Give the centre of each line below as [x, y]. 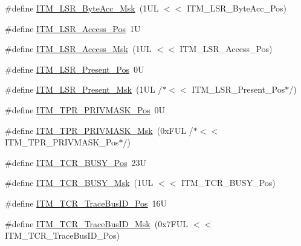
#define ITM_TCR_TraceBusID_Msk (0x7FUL [96, 223]
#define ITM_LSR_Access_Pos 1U [73, 28]
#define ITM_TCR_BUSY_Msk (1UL [79, 183]
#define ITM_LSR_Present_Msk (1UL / [84, 89]
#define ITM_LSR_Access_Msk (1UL [78, 49]
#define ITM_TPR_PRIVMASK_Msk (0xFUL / [99, 130]
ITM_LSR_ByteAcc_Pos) [237, 8]
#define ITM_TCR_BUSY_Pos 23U [76, 162]
